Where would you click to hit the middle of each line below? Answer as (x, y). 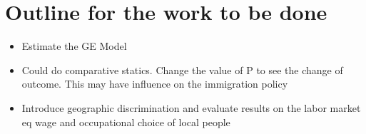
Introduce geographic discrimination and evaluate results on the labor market (191, 107)
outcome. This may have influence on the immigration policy (155, 84)
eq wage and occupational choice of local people (126, 122)
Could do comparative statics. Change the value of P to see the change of (182, 69)
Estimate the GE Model (74, 46)
